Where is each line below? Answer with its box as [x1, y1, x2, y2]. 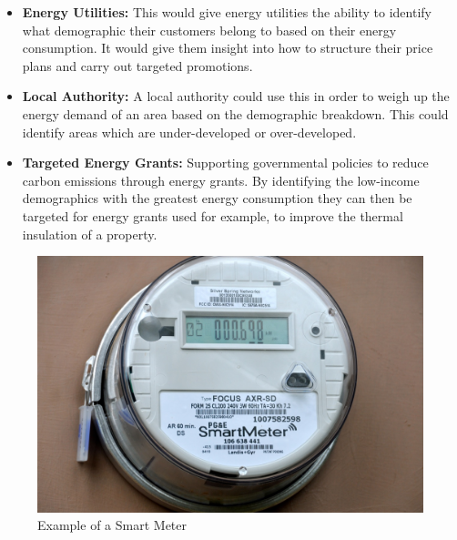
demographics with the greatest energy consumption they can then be [22, 188, 412, 208]
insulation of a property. [22, 224, 157, 243]
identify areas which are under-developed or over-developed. [22, 122, 357, 141]
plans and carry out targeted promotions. [22, 56, 253, 75]
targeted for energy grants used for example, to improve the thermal [22, 206, 403, 225]
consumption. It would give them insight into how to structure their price [22, 38, 433, 57]
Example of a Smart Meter [37, 515, 187, 535]
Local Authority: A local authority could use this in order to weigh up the [22, 87, 450, 106]
